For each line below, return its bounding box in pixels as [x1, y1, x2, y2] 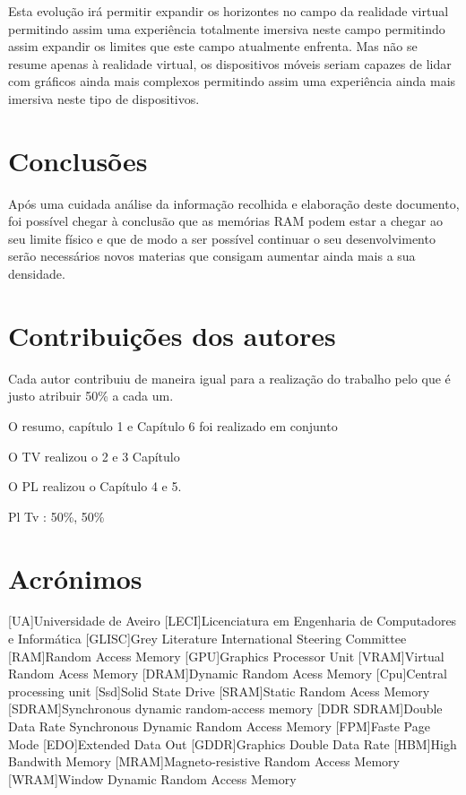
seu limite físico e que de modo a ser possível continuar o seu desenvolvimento [8, 229, 436, 247]
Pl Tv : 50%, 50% [8, 506, 105, 525]
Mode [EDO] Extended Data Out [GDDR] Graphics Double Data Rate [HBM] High [8, 734, 457, 753]
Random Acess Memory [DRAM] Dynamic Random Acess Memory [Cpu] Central [8, 664, 447, 683]
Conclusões [8, 142, 148, 178]
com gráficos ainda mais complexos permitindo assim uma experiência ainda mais [8, 72, 456, 91]
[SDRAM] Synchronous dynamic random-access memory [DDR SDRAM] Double [8, 699, 443, 718]
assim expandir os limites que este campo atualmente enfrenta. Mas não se [8, 37, 418, 56]
